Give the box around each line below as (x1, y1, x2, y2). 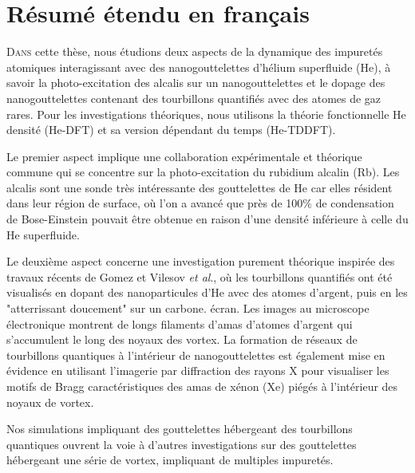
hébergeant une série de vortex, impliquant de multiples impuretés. (6, 451, 334, 468)
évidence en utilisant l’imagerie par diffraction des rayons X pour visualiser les (6, 362, 389, 379)
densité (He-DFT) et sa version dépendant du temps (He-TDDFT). (6, 121, 336, 138)
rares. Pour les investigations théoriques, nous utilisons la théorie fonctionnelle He (6, 105, 406, 122)
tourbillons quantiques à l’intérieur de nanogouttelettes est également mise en (6, 346, 385, 363)
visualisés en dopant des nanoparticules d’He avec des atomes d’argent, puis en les (6, 284, 408, 301)
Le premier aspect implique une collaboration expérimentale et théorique (6, 148, 362, 164)
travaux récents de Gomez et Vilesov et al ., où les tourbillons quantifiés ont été (6, 268, 393, 285)
